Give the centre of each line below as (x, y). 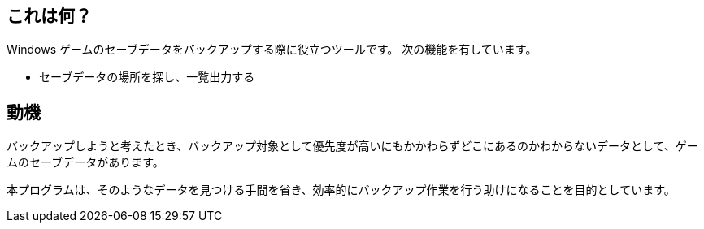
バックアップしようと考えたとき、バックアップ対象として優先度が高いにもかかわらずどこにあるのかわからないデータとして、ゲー (352, 146)
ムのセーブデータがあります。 (85, 162)
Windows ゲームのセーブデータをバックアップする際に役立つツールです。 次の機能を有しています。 (272, 50)
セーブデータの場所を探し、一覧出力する (147, 77)
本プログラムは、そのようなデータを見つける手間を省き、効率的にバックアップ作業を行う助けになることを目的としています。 (341, 190)
